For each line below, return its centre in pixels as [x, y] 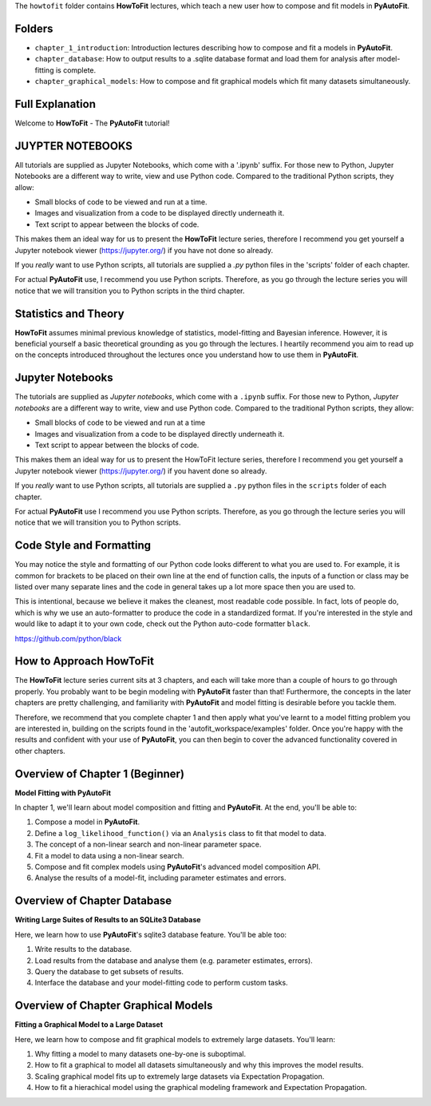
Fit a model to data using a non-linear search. [109, 855]
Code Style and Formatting [83, 546]
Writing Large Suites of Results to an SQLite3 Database [108, 920]
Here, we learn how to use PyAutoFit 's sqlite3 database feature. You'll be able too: [151, 934]
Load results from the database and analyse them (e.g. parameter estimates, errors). [174, 960]
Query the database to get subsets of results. [109, 971]
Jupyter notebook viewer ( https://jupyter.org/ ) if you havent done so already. [141, 470]
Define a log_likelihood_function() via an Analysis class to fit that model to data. [180, 833]
